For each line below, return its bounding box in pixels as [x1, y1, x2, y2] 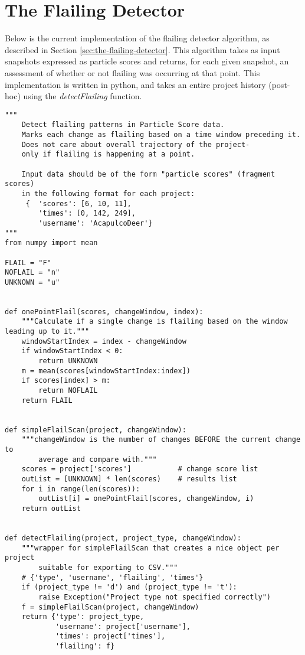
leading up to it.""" [5, 327, 90, 336]
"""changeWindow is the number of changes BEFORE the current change [21, 435, 301, 444]
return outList [21, 504, 81, 513]
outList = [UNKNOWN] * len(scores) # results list [21, 474, 237, 483]
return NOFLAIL [38, 386, 98, 395]
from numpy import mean [5, 239, 98, 247]
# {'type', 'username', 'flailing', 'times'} [21, 573, 204, 582]
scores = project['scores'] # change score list [21, 465, 258, 474]
